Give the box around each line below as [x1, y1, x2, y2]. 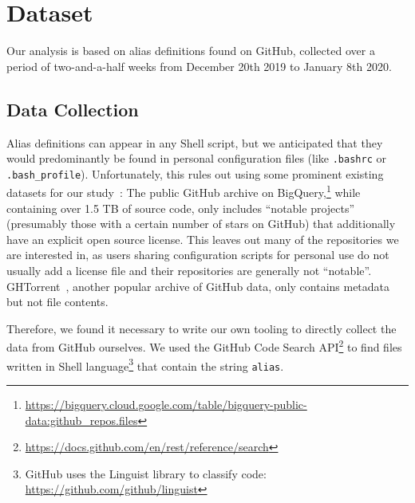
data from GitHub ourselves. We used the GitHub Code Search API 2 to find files [6, 336, 402, 356]
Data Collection [6, 96, 139, 121]
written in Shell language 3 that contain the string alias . [6, 355, 284, 374]
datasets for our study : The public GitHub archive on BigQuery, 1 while [6, 182, 361, 201]
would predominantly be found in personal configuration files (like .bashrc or [6, 150, 386, 167]
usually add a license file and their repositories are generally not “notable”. [6, 262, 372, 279]
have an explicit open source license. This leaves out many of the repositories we [6, 230, 399, 247]
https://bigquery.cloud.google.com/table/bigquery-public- [25, 395, 307, 412]
